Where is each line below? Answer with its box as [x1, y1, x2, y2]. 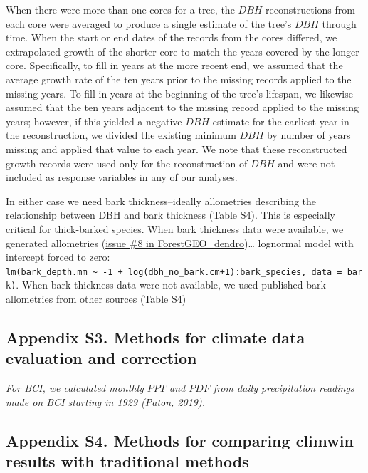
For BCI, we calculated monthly [6, 380, 144, 395]
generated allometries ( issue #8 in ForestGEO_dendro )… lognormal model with [6, 235, 354, 250]
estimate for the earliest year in [212, 113, 349, 128]
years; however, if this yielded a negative [6, 113, 182, 128]
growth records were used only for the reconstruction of [6, 155, 248, 170]
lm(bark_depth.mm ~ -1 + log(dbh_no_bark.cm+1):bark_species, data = [6, 266, 342, 277]
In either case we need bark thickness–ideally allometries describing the [6, 193, 317, 208]
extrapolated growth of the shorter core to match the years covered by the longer [6, 43, 359, 58]
